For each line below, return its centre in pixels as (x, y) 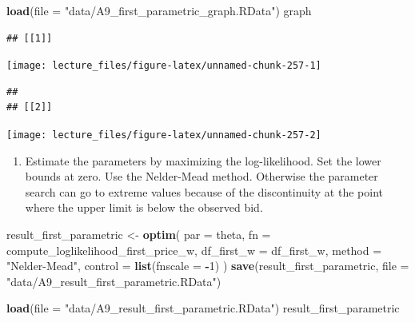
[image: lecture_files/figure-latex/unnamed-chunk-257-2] (164, 135)
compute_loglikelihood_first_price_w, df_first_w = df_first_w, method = (194, 250)
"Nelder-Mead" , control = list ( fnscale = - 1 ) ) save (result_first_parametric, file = (208, 266)
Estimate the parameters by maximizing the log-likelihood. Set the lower (203, 160)
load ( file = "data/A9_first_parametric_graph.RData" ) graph (159, 10)
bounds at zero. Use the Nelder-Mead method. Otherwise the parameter (202, 176)
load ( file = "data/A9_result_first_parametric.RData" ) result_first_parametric (203, 308)
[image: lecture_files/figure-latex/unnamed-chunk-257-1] (164, 66)
